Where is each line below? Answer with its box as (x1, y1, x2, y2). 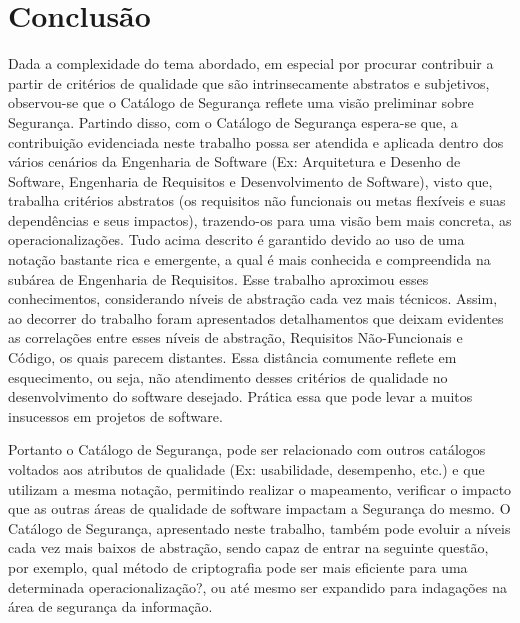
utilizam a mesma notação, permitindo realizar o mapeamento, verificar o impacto (8, 478, 512, 499)
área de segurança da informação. (8, 596, 213, 617)
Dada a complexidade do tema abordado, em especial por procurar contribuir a (8, 53, 494, 74)
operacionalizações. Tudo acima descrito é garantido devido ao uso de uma (8, 229, 465, 250)
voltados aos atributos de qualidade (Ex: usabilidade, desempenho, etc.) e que (8, 459, 485, 479)
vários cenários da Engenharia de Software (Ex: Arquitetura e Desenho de (8, 151, 461, 172)
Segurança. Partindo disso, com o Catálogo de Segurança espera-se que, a (8, 111, 458, 132)
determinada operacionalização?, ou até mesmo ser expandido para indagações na (8, 576, 507, 597)
